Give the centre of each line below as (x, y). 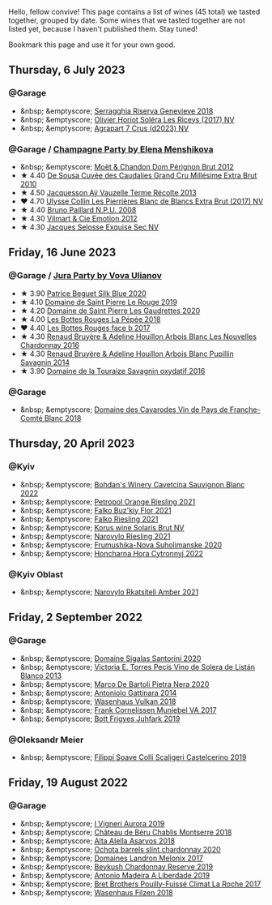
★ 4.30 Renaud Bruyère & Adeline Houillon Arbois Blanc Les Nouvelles (138, 337)
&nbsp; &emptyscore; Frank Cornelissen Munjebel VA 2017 (118, 710)
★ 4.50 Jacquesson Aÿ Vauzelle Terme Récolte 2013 (108, 192)
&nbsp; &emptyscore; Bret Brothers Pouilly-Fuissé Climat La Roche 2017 (140, 884)
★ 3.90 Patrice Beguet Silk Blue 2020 (83, 293)
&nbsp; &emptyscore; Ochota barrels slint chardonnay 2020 (120, 849)
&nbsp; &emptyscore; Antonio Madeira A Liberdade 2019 (115, 875)
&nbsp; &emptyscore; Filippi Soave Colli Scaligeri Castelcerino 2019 (133, 757)
